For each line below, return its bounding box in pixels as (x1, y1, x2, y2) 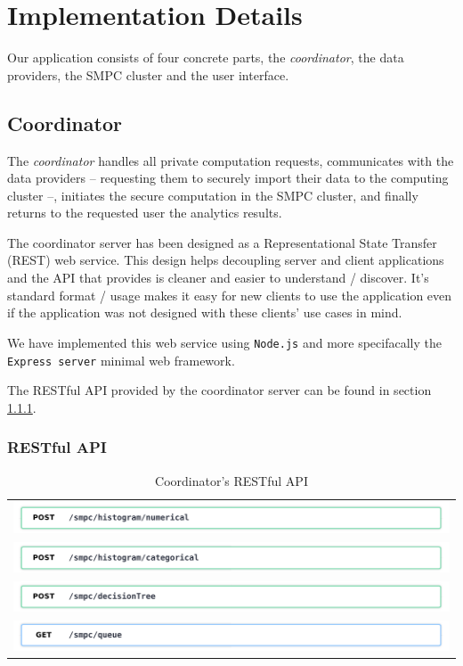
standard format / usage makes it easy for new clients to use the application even (7, 285, 452, 304)
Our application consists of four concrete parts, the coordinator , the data (7, 48, 404, 67)
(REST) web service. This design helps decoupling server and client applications (7, 251, 444, 269)
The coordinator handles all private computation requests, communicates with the (7, 151, 454, 169)
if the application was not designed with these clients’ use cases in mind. (7, 303, 402, 322)
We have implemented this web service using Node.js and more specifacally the (7, 333, 442, 351)
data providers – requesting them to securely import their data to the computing (7, 169, 449, 187)
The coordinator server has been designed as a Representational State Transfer (7, 233, 437, 251)
